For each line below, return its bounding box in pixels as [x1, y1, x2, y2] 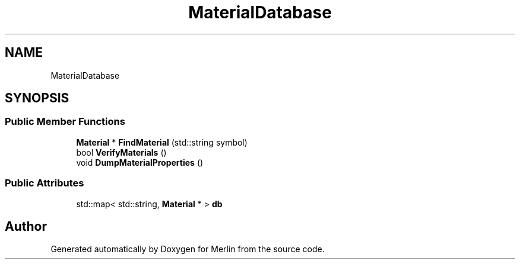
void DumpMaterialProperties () [76, 157, 204, 168]
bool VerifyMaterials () [76, 147, 167, 157]
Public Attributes [5, 177, 84, 189]
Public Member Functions [5, 115, 125, 128]
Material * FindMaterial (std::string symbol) [76, 137, 248, 147]
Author [5, 218, 47, 234]
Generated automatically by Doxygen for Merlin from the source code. [50, 244, 325, 255]
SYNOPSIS [5, 91, 69, 106]
